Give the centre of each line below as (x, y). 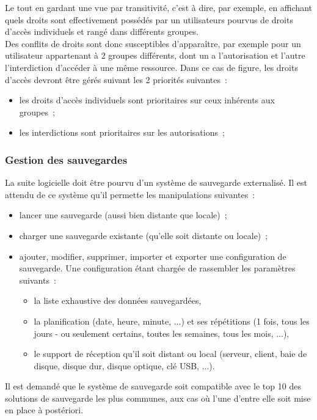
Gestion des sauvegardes (66, 159)
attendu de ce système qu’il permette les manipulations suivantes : (130, 194)
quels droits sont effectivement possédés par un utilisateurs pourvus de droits (149, 19)
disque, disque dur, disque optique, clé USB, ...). (124, 365)
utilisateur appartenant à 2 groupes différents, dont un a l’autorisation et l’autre (155, 55)
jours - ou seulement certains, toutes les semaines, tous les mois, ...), (162, 333)
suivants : (38, 280)
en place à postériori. (44, 410)
